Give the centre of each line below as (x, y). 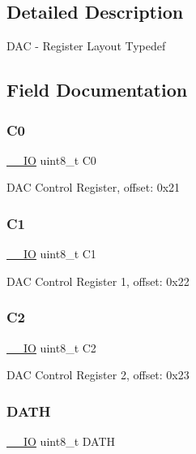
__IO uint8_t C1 (51, 254)
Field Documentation (97, 90)
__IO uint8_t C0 (51, 160)
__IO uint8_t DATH (61, 441)
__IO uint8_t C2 (51, 347)
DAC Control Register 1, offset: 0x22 (98, 281)
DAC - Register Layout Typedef (86, 46)
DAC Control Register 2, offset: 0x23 (98, 375)
